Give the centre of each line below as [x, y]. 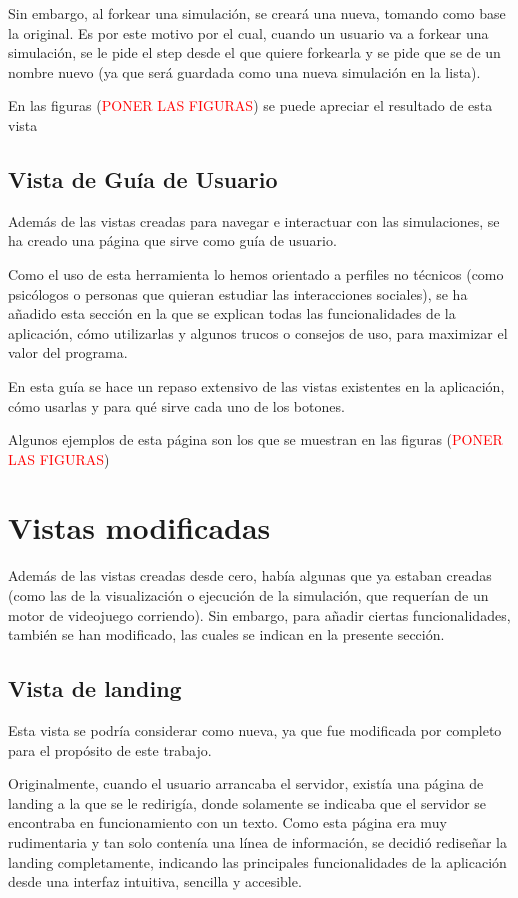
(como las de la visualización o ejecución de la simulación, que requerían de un [248, 595]
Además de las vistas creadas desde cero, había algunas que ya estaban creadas [250, 575]
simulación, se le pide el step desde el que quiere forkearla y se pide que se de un [254, 52]
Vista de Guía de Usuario [143, 178]
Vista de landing [95, 688]
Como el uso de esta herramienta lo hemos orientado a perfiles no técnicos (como [256, 273]
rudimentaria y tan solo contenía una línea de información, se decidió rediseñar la [257, 841]
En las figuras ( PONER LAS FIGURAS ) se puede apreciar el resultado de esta [250, 105]
